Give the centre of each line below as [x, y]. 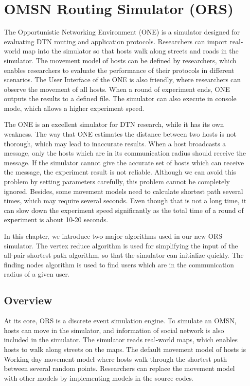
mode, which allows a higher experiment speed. [74, 108]
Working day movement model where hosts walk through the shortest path [116, 359]
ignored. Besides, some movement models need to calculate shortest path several [124, 191]
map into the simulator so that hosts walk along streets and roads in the [131, 51]
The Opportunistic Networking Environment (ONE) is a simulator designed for [122, 32]
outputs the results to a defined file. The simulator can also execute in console [120, 98]
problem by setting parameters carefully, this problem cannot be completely [117, 182]
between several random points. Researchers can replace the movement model [119, 368]
